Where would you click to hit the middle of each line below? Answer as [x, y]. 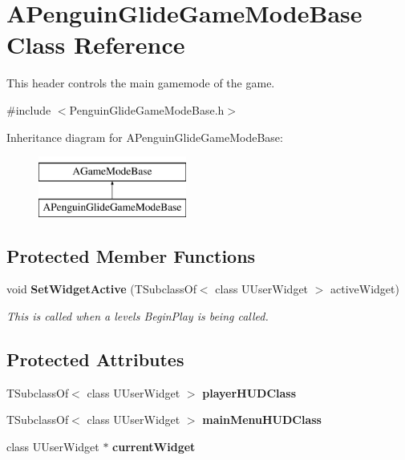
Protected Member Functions [131, 255]
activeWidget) [365, 289]
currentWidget [154, 447]
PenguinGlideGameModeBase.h [147, 109]
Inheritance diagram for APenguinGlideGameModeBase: [145, 137]
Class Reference [96, 44]
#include [29, 109]
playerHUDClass [249, 392]
